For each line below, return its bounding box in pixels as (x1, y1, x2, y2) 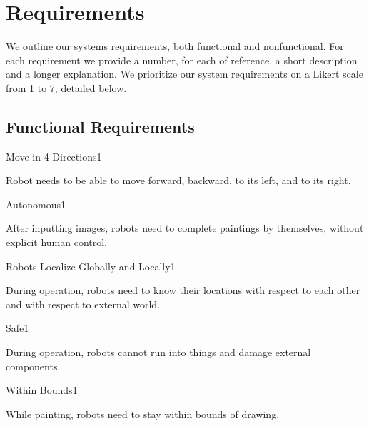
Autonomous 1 (6, 196, 66, 211)
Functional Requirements (6, 115, 195, 137)
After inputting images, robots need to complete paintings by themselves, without (6, 220, 364, 235)
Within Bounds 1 (6, 382, 78, 397)
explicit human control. (6, 235, 108, 250)
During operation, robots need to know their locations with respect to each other (6, 283, 360, 298)
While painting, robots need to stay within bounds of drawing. (6, 406, 280, 421)
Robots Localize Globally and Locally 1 (6, 258, 176, 273)
